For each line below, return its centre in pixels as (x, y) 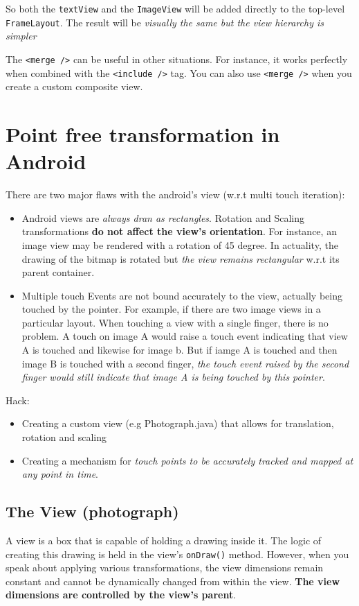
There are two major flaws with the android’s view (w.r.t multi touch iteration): (175, 194)
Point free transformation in (143, 134)
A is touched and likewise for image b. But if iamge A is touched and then (179, 350)
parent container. (58, 272)
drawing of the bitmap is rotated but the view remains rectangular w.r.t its (181, 258)
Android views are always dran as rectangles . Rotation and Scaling (163, 217)
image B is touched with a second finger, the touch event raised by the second (185, 363)
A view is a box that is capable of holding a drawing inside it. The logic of (164, 540)
